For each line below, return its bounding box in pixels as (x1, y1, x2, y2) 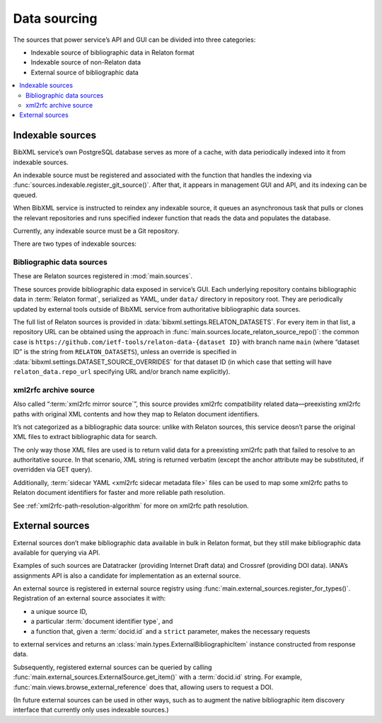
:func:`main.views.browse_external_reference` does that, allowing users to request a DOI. (13, 683, 274, 691)
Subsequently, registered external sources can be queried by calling (13, 663, 212, 671)
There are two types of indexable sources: (13, 239, 137, 248)
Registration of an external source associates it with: (13, 594, 166, 603)
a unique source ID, (30, 607, 88, 615)
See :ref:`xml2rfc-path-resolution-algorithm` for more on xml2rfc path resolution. (13, 501, 249, 510)
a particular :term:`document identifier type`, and (30, 617, 173, 626)
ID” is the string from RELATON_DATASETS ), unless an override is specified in (13, 348, 237, 356)
